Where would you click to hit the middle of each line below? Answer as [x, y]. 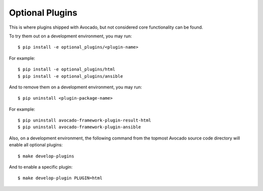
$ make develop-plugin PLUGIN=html [60, 178]
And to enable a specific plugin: [41, 167]
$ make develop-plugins [46, 156]
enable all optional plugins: [36, 145]
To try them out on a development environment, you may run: [70, 36]
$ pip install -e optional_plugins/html [66, 69]
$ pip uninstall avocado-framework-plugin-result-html [85, 121]
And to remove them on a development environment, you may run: [75, 87]
